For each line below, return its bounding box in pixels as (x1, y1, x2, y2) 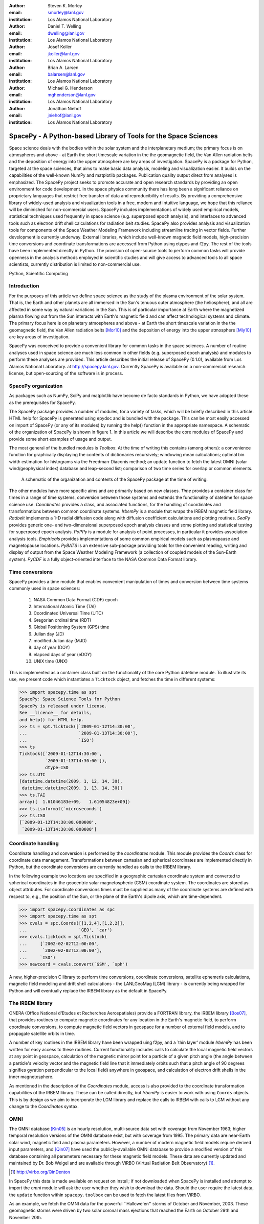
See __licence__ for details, (19, 710, 92, 716)
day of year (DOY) (33, 644, 70, 651)
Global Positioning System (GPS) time (33, 624, 110, 630)
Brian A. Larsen (47, 64, 79, 71)
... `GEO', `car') (19, 927, 112, 933)
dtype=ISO (44, 765, 68, 771)
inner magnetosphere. (9, 1074, 54, 1080)
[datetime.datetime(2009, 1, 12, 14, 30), (19, 778, 123, 784)
